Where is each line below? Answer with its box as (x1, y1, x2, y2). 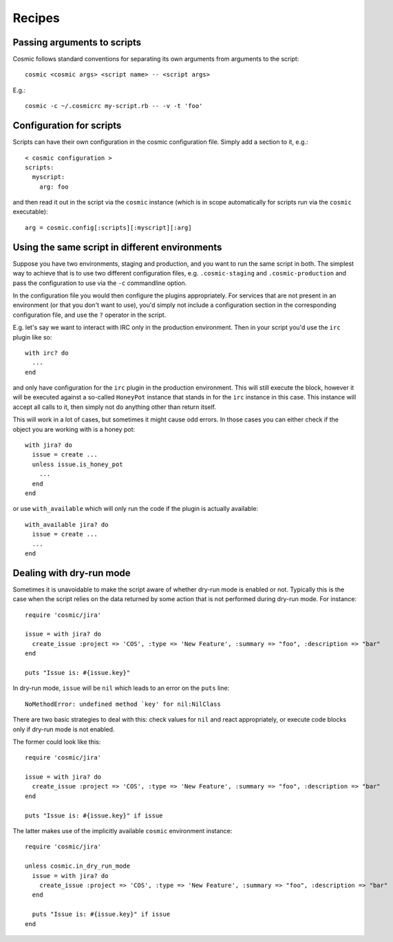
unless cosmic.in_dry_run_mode (25, 862, 131, 870)
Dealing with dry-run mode (12, 567, 131, 578)
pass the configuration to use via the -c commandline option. (12, 279, 187, 287)
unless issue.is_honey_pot (32, 460, 123, 468)
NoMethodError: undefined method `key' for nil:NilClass (25, 700, 222, 708)
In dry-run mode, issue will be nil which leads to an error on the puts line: (12, 684, 230, 692)
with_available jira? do (25, 521, 109, 528)
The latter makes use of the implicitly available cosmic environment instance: (12, 827, 233, 835)
